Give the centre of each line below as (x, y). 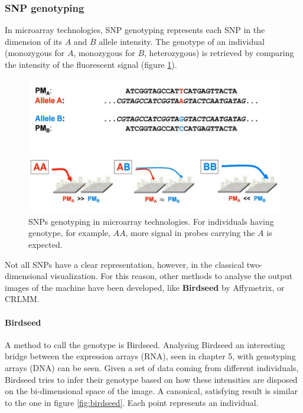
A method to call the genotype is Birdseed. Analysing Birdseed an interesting (145, 344)
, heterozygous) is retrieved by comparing (219, 53)
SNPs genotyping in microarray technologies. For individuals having (151, 221)
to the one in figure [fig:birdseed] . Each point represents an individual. (132, 402)
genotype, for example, (69, 233)
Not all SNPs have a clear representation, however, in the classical (125, 264)
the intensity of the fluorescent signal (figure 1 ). (91, 64)
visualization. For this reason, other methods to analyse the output (172, 276)
